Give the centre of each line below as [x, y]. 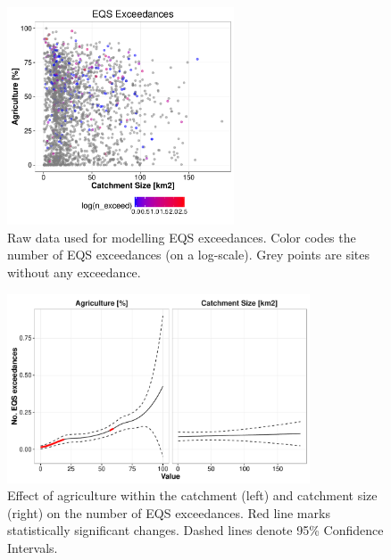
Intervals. [33, 547]
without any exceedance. [74, 272]
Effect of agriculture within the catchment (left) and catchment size [192, 495]
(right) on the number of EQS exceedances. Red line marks [169, 512]
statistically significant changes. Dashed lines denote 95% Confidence [195, 530]
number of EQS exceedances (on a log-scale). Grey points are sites [188, 255]
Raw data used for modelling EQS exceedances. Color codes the [182, 237]
